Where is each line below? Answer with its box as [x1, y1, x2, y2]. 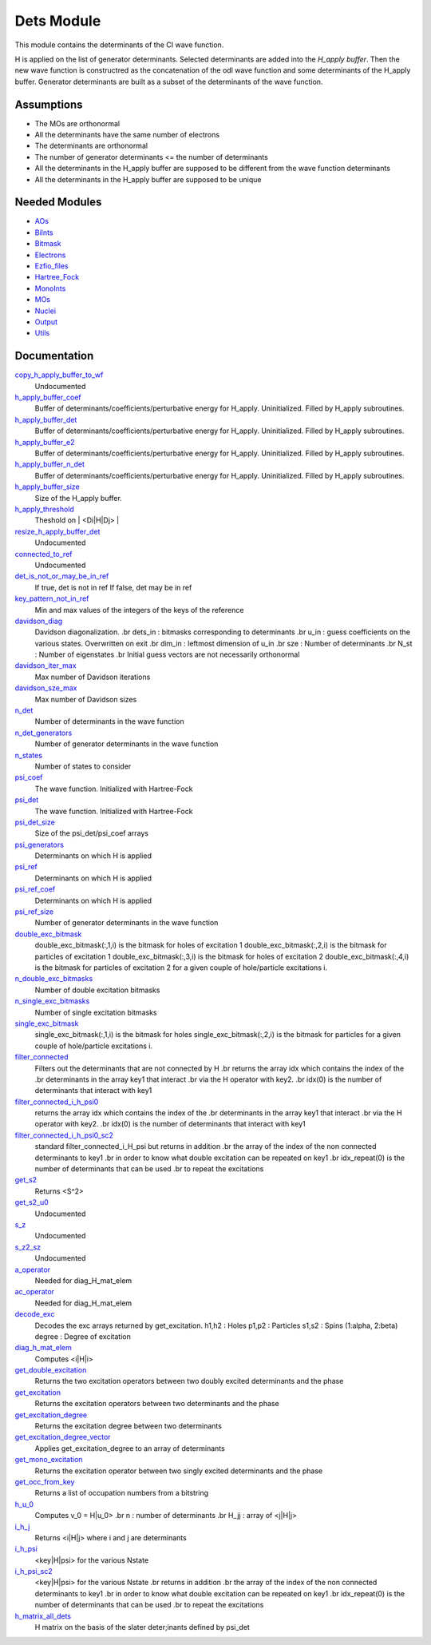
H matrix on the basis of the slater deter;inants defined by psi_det [34, 1623, 251, 1632]
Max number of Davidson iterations [34, 672, 151, 681]
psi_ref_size [14, 907, 54, 916]
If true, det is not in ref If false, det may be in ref [34, 582, 192, 592]
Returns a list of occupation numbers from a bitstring [34, 1488, 209, 1498]
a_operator [14, 1265, 51, 1274]
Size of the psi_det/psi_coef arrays [34, 828, 149, 838]
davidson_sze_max [14, 683, 77, 693]
